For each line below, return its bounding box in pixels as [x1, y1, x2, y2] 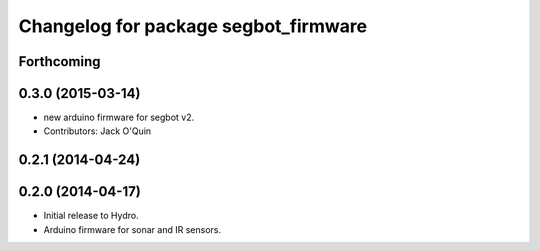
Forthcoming [18, 53, 101, 70]
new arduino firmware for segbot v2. [43, 111, 195, 124]
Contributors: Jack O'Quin [43, 125, 152, 137]
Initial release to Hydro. [43, 210, 139, 222]
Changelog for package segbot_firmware [18, 15, 368, 37]
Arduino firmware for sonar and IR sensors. [43, 223, 222, 235]
